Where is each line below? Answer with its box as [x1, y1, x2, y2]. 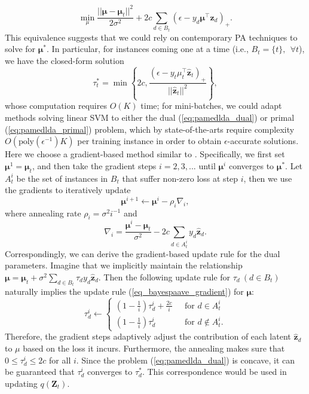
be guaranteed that [5, 365, 75, 378]
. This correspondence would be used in [142, 365, 287, 378]
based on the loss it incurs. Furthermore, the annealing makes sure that [23, 342, 285, 355]
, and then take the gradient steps [32, 159, 157, 172]
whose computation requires [5, 99, 107, 112]
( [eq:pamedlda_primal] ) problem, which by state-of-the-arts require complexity [5, 123, 295, 135]
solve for [5, 42, 36, 55]
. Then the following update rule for [98, 270, 231, 283]
